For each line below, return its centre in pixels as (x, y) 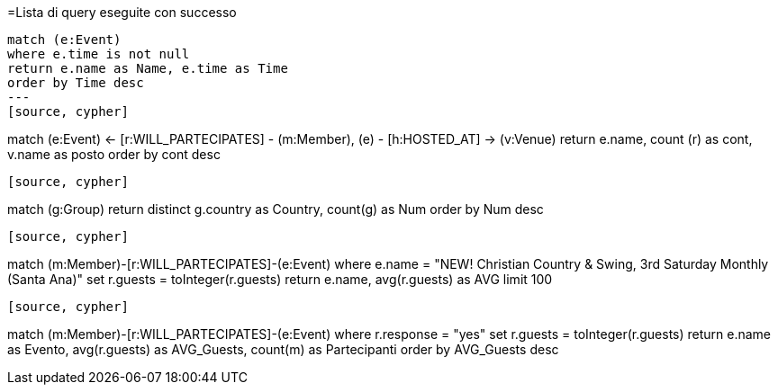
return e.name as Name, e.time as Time (148, 68)
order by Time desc (76, 83)
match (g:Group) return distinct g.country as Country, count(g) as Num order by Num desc (276, 209)
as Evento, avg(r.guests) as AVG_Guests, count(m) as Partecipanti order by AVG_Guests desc (283, 349)
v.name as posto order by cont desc (114, 154)
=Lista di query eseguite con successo (122, 12)
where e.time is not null (99, 54)
